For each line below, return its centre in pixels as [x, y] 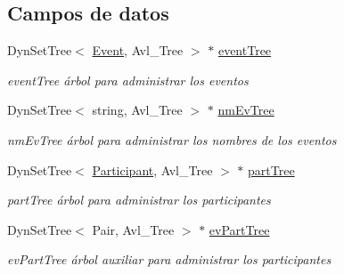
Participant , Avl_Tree [152, 169]
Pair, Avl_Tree [133, 229]
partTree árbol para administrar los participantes [139, 200]
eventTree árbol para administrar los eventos [128, 80]
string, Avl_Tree [137, 110]
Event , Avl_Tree [138, 50]
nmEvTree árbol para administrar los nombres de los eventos [172, 139]
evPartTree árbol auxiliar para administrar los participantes [169, 259]
